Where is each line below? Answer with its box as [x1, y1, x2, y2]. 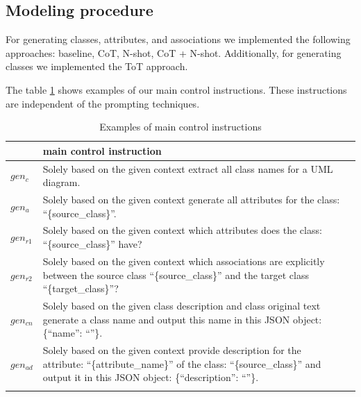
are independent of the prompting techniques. [6, 96, 200, 110]
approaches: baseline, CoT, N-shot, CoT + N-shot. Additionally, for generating [6, 45, 342, 60]
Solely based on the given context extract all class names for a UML [42, 161, 333, 176]
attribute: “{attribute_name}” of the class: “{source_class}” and [42, 356, 321, 371]
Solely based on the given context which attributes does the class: [42, 223, 322, 237]
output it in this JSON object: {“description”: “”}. [42, 370, 259, 385]
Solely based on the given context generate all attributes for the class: [42, 192, 340, 207]
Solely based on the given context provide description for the [42, 342, 301, 357]
